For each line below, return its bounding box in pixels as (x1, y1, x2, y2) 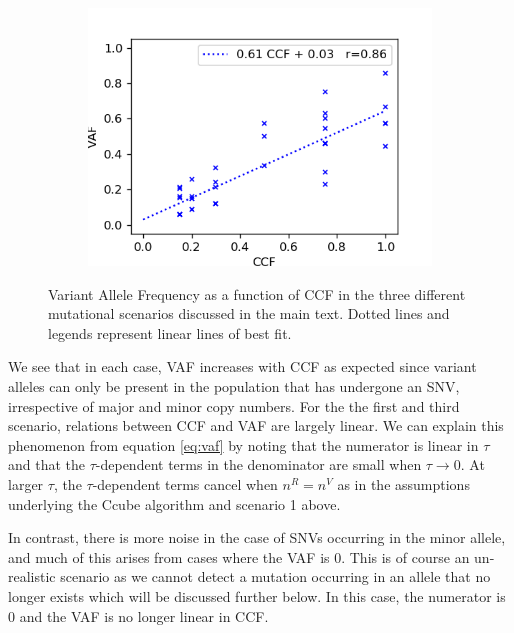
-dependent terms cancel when (92, 473, 278, 494)
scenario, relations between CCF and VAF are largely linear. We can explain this (8, 415, 504, 436)
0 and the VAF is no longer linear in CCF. (8, 605, 269, 626)
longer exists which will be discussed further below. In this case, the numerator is (8, 585, 506, 606)
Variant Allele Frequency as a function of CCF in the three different (48, 283, 466, 304)
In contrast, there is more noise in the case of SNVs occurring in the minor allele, (8, 527, 506, 548)
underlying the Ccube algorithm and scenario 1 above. (8, 493, 341, 514)
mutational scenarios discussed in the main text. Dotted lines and (48, 303, 450, 324)
